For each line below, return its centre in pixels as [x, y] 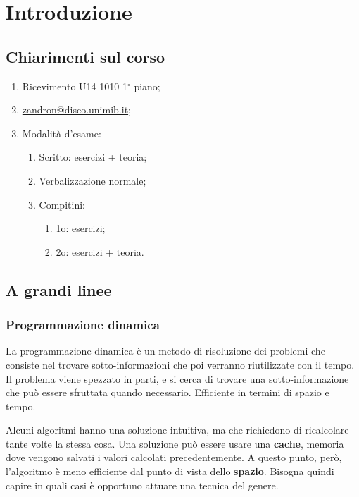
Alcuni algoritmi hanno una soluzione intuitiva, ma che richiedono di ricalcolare [177, 430]
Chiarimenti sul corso [86, 56]
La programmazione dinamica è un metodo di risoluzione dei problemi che [165, 351]
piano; [147, 86]
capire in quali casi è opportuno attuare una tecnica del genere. [142, 485]
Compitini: [62, 204]
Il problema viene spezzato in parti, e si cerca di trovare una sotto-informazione [177, 378]
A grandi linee [59, 289]
